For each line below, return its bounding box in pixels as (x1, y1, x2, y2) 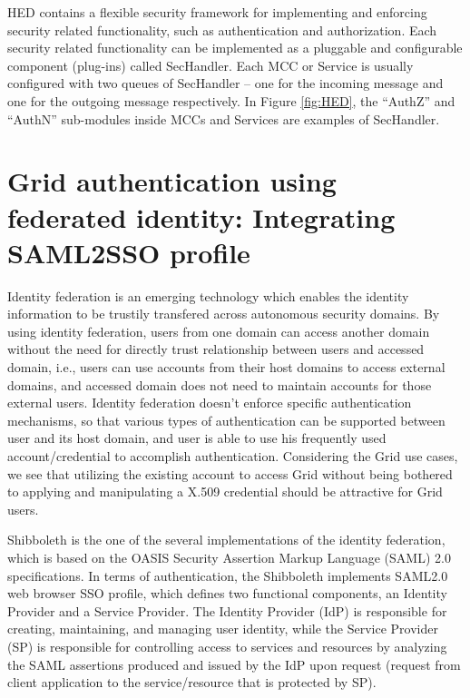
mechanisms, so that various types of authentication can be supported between (7, 410, 446, 429)
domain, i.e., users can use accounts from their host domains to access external (7, 358, 446, 377)
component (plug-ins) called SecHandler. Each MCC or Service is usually (7, 55, 414, 74)
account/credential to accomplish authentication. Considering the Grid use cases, (7, 447, 458, 465)
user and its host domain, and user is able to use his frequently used (7, 428, 387, 447)
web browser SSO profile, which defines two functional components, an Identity (7, 584, 447, 603)
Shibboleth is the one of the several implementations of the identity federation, (7, 530, 446, 549)
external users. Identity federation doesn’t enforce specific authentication (7, 393, 412, 412)
